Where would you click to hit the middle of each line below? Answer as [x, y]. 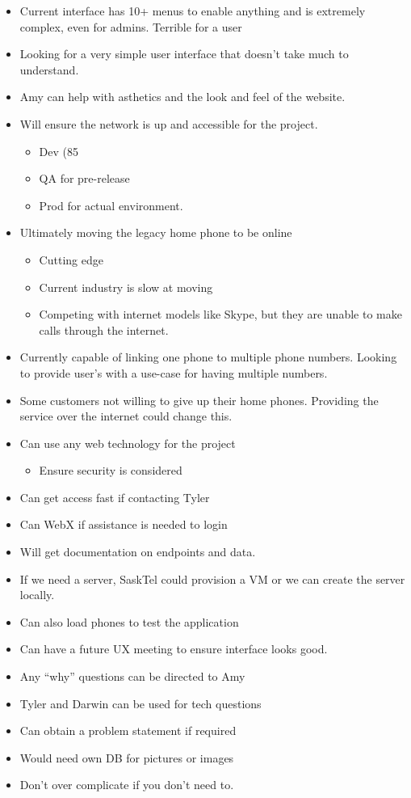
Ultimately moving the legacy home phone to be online [156, 232]
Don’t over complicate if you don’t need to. [127, 785]
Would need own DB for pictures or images [127, 757]
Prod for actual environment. [111, 205]
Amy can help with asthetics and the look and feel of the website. [182, 97]
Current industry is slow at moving [126, 287]
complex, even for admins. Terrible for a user [131, 26]
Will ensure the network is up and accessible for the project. [169, 123]
